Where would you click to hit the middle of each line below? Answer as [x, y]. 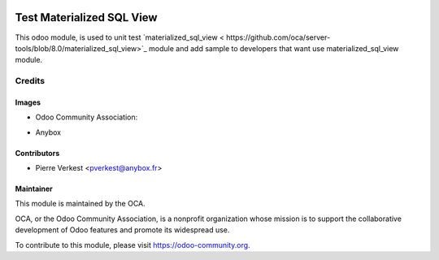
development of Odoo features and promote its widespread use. [122, 230]
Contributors [37, 153]
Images [28, 102]
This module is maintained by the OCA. [80, 204]
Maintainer [34, 189]
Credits [30, 81]
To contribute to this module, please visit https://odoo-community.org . [133, 245]
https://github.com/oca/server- [278, 37]
